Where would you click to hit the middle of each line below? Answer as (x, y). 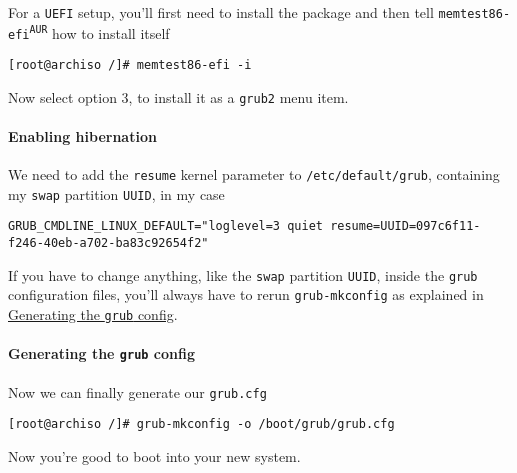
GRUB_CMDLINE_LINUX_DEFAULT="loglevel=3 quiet (165, 226)
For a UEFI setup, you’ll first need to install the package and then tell (221, 12)
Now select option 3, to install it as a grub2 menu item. (178, 96)
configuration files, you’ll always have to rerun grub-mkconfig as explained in (246, 294)
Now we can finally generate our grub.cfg (137, 391)
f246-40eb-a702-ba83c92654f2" (108, 243)
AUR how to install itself (99, 32)
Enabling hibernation (82, 135)
